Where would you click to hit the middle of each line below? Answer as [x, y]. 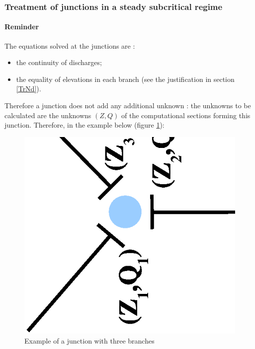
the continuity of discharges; [59, 62]
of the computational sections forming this [186, 115]
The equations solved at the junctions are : [70, 45]
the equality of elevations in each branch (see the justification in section [125, 79]
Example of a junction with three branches [89, 340]
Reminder [22, 27]
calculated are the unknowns [48, 115]
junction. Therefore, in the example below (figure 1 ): [85, 125]
